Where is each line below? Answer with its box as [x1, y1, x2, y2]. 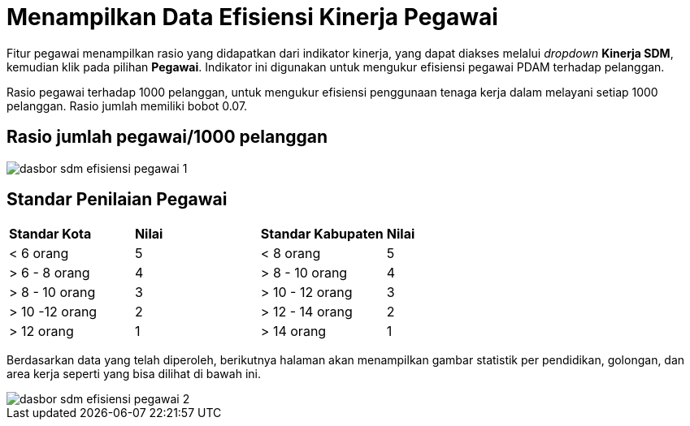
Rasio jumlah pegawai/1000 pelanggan [7, 127, 328, 148]
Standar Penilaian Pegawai [7, 189, 228, 210]
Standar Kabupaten [260, 226, 384, 243]
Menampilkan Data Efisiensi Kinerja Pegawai [7, 3, 498, 31]
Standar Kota [9, 226, 92, 243]
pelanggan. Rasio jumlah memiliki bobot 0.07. [7, 98, 248, 113]
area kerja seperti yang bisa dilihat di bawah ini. [7, 367, 261, 381]
